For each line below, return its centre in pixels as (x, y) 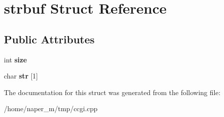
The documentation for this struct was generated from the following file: (112, 92)
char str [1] (21, 76)
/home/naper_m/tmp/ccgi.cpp (51, 108)
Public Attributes (49, 39)
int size (15, 59)
